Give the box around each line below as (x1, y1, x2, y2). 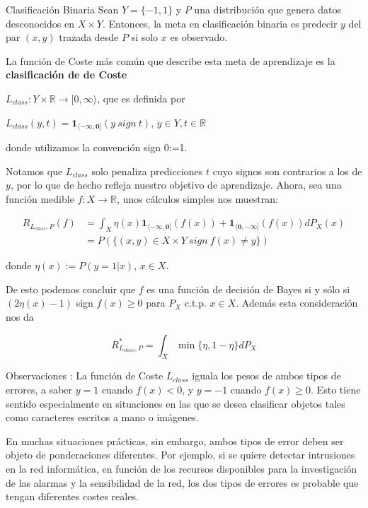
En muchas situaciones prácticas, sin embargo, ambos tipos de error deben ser (6, 433, 344, 448)
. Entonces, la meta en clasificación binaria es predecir (102, 16, 338, 30)
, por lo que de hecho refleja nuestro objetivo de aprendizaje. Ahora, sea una (10, 177, 342, 192)
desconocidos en (6, 16, 74, 30)
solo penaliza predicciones (91, 163, 203, 178)
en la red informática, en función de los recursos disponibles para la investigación (6, 461, 357, 475)
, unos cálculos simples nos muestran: (116, 191, 278, 206)
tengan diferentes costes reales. (6, 489, 139, 504)
